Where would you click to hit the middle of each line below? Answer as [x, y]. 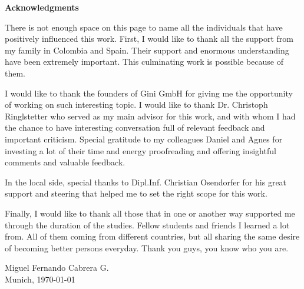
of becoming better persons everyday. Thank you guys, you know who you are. [147, 248]
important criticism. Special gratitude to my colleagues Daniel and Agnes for [144, 139]
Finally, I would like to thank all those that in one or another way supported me [150, 213]
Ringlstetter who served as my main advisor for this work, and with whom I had [150, 116]
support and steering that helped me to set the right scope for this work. [136, 193]
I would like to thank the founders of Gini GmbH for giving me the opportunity [149, 93]
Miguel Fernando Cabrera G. [57, 268]
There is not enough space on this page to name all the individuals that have [144, 27]
